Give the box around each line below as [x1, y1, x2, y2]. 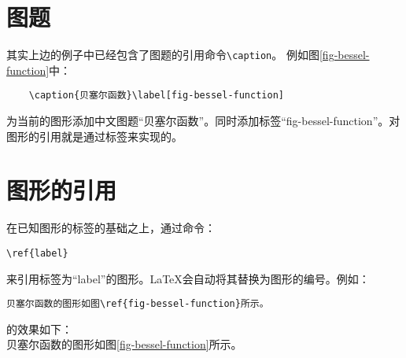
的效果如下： [6, 320, 72, 337]
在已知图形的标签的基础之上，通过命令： [6, 220, 216, 236]
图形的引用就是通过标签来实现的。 [6, 127, 183, 144]
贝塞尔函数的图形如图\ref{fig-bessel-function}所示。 [6, 298, 269, 310]
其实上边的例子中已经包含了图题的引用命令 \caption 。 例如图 [6, 46, 319, 63]
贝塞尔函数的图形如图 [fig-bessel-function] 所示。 [6, 336, 242, 352]
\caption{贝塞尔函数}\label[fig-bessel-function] [28, 90, 284, 101]
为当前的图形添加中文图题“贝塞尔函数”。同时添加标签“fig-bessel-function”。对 [6, 113, 400, 129]
